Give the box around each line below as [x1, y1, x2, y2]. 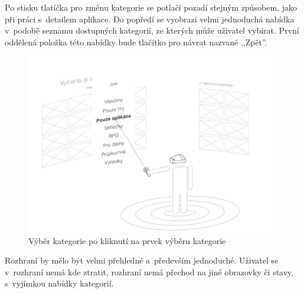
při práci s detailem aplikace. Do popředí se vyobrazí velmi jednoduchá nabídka [5, 12, 295, 25]
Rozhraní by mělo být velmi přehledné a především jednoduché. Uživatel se [5, 254, 279, 266]
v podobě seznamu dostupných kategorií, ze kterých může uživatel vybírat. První [5, 24, 299, 37]
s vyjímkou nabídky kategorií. [5, 277, 114, 289]
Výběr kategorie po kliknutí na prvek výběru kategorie [28, 234, 226, 246]
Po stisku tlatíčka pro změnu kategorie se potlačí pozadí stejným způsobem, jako [5, 1, 297, 13]
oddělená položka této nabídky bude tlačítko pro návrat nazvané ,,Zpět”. [5, 35, 267, 48]
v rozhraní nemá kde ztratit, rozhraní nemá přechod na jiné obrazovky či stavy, [5, 265, 294, 278]
